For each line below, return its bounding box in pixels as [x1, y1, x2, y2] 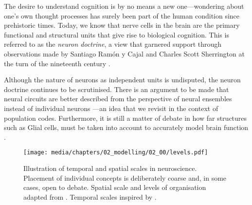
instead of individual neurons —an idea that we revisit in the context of [4, 103, 218, 113]
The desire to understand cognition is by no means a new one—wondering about [4, 1, 244, 11]
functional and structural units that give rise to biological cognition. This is [4, 29, 229, 39]
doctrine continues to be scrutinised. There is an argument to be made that [4, 84, 229, 94]
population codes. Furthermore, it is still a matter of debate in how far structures [4, 112, 247, 123]
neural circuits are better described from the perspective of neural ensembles [4, 93, 232, 104]
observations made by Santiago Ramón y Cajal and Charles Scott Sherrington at [4, 48, 245, 58]
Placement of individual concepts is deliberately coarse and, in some [23, 172, 227, 183]
